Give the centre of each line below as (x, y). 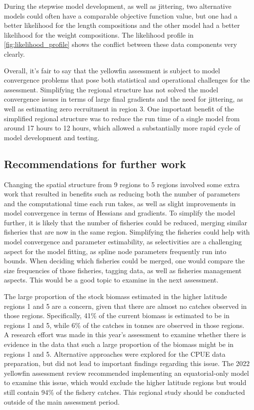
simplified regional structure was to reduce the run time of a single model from (122, 118)
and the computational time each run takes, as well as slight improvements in (120, 203)
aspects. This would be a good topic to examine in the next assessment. (111, 280)
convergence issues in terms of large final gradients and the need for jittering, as (124, 99)
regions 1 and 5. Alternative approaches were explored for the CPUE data (115, 354)
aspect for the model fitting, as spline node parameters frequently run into (115, 251)
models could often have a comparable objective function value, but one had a (121, 15)
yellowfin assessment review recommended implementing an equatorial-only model (127, 373)
